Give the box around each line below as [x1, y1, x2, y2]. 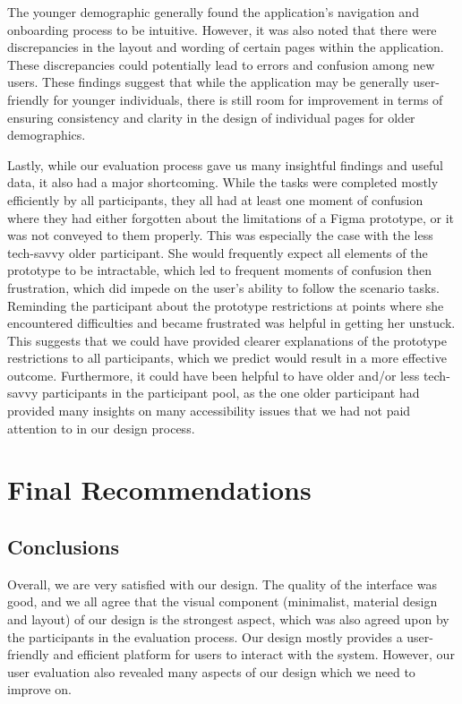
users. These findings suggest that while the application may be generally [7, 73, 409, 91]
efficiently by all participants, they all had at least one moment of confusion [7, 190, 423, 209]
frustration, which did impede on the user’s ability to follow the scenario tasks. [7, 278, 440, 296]
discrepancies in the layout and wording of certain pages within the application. [7, 38, 444, 56]
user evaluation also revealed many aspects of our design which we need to [7, 662, 415, 681]
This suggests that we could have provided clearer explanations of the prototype [7, 331, 447, 349]
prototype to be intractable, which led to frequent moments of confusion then [7, 261, 432, 279]
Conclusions [7, 533, 120, 561]
